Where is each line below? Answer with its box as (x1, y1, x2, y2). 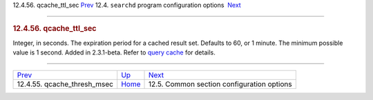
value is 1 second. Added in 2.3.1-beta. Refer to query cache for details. (12, 48, 216, 57)
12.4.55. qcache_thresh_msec (17, 79, 114, 89)
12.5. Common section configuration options (148, 79, 293, 89)
